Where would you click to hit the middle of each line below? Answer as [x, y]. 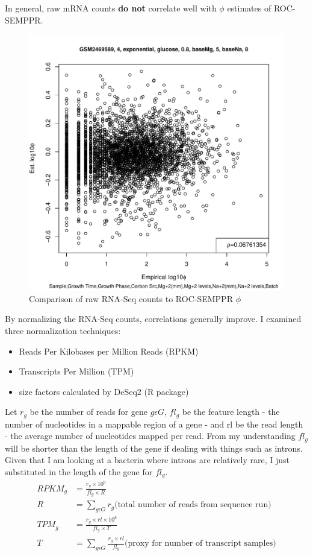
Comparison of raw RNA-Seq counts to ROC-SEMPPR [131, 298]
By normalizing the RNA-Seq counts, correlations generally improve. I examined [153, 319]
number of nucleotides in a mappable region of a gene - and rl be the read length [154, 424]
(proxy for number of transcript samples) [200, 544]
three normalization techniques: [63, 330]
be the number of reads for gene [88, 412]
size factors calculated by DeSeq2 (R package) [104, 391]
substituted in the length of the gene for [79, 472]
